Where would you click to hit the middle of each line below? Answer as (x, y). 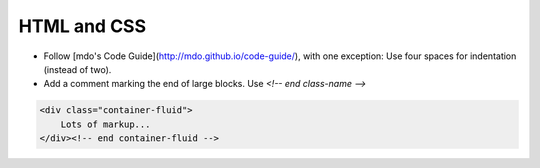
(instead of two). (77, 69)
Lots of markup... (105, 124)
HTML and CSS (82, 26)
